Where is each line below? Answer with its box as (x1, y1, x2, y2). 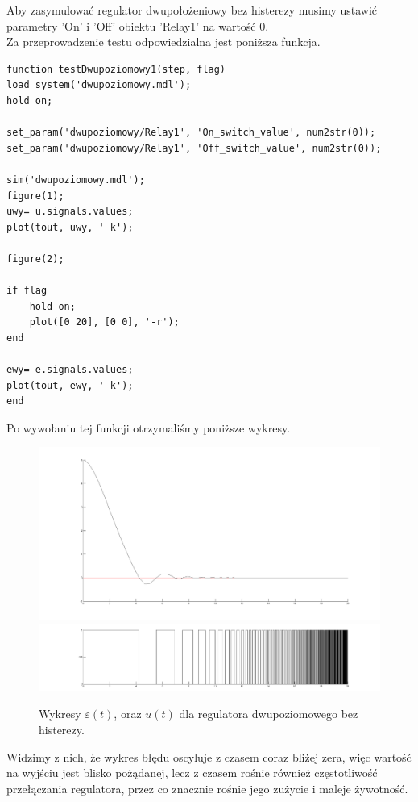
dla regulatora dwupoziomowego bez (179, 705, 358, 722)
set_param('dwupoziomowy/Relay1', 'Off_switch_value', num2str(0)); (6, 142, 382, 154)
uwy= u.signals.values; (6, 206, 134, 218)
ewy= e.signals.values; (6, 364, 134, 376)
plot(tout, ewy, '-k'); (6, 379, 134, 391)
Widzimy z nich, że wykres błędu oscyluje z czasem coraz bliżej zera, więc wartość (6, 748, 412, 765)
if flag (6, 285, 48, 297)
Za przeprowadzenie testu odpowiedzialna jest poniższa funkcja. (6, 33, 321, 50)
